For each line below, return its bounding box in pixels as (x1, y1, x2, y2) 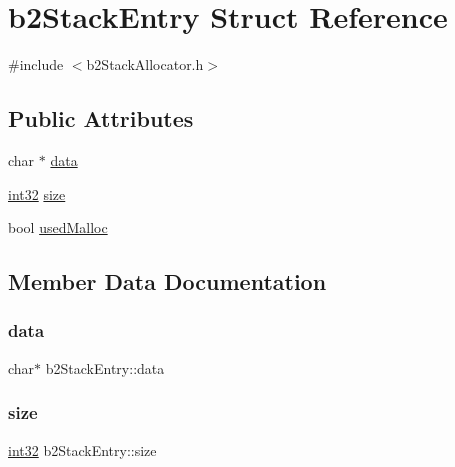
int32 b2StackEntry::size (8, 439, 157, 460)
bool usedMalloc (8, 217, 108, 238)
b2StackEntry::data (45, 357, 165, 378)
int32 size (8, 183, 66, 204)
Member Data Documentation (8, 266, 327, 297)
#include (8, 54, 64, 75)
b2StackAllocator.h (86, 54, 204, 75)
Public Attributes (8, 103, 194, 134)
